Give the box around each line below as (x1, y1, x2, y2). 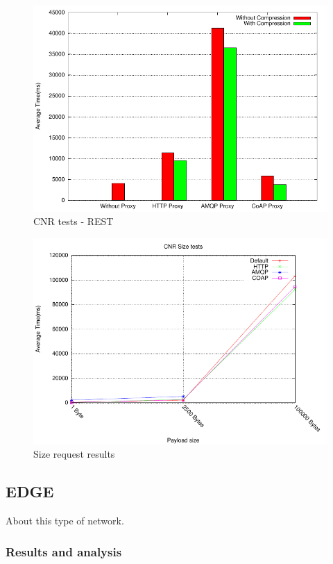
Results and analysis (6, 542, 122, 560)
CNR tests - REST (33, 214, 114, 229)
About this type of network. (6, 513, 124, 528)
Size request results (33, 447, 115, 461)
